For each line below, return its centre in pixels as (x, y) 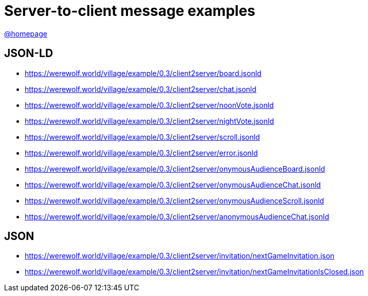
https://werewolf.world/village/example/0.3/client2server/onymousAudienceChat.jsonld (173, 184)
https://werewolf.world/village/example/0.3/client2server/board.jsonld (143, 73)
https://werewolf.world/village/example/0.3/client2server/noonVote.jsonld (149, 105)
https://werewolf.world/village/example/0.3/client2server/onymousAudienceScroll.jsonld (174, 200)
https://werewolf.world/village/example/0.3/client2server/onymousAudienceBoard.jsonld (175, 169)
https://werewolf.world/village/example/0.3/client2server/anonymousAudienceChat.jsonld (177, 216)
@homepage (26, 33)
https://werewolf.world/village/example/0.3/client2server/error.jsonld (141, 153)
